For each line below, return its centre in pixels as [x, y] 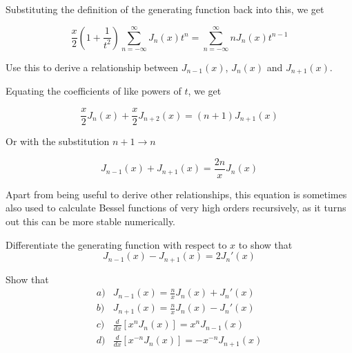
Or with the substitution [58, 141]
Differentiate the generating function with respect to [116, 244]
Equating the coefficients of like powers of [94, 91]
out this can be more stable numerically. [91, 221]
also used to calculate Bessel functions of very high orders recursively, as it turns [176, 208]
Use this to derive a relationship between [92, 67]
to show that [265, 244]
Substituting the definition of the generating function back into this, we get [165, 9]
